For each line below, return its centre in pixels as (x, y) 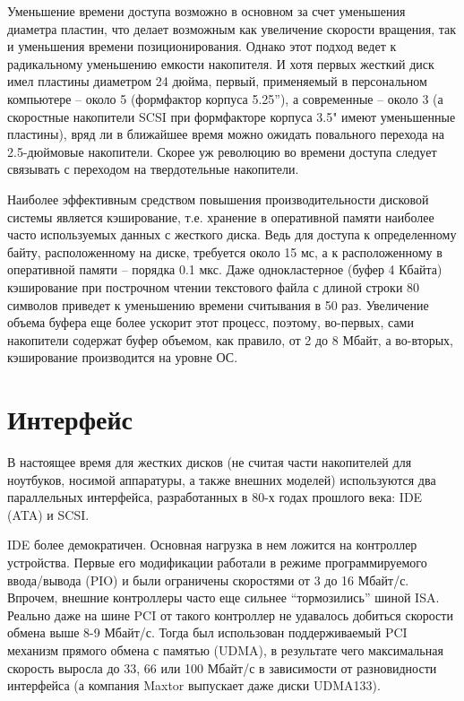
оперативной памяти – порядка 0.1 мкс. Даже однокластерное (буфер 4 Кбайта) (225, 269)
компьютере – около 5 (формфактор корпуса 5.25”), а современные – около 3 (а (225, 98)
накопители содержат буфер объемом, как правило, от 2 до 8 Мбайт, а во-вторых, (230, 339)
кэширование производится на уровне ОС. (123, 357)
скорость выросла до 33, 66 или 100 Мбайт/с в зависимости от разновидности (222, 667)
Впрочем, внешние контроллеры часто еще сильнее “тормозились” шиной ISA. (223, 597)
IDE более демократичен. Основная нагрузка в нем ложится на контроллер (212, 545)
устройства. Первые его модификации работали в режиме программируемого (217, 562)
